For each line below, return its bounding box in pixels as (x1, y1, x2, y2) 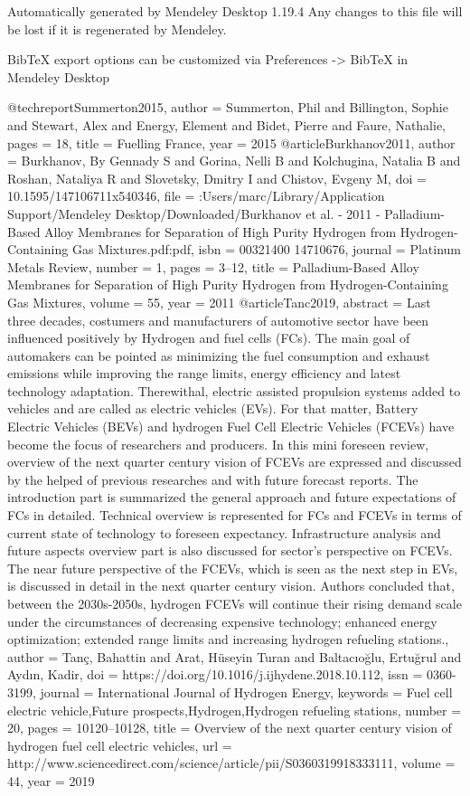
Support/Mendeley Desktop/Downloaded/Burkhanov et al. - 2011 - (7, 204, 381, 223)
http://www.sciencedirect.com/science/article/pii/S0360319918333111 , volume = (7, 753, 456, 772)
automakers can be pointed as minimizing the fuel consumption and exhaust (7, 346, 430, 365)
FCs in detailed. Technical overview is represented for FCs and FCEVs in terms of (7, 506, 462, 525)
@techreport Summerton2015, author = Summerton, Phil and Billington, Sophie (7, 98, 448, 117)
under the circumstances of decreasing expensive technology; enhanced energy (7, 611, 437, 630)
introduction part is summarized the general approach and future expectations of (7, 488, 456, 507)
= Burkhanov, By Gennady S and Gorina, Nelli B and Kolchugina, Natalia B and (7, 151, 461, 170)
